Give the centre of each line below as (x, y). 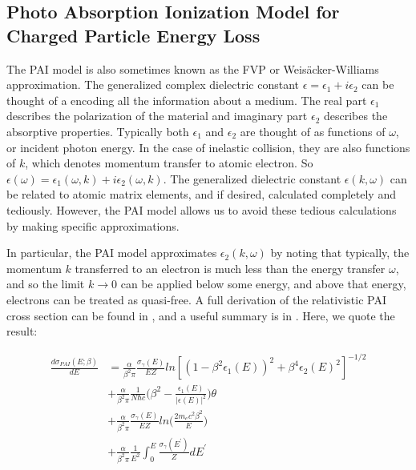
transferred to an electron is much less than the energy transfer (230, 268)
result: (22, 331)
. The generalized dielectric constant (252, 178)
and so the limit (46, 284)
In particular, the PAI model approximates (112, 253)
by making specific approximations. (93, 225)
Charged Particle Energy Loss (133, 35)
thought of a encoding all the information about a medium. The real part (187, 100)
